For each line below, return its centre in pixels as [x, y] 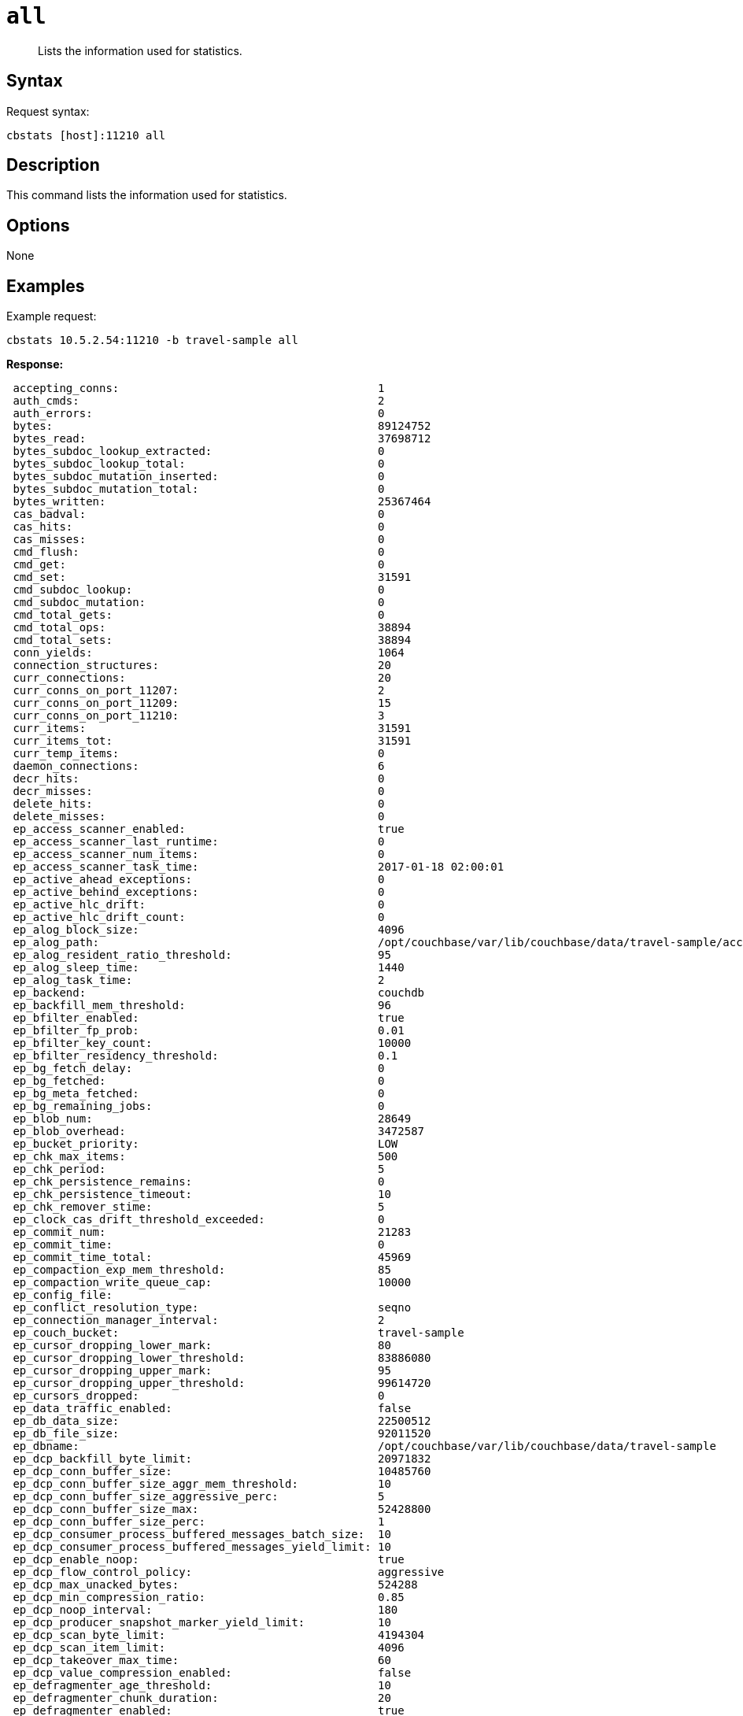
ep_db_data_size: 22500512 [222, 1421]
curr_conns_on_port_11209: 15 [202, 703]
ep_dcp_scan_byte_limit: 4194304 [219, 1635]
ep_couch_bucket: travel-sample [238, 1333]
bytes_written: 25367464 [222, 502]
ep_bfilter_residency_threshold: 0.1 [205, 1056]
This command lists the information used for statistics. [147, 195]
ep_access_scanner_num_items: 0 [199, 854]
